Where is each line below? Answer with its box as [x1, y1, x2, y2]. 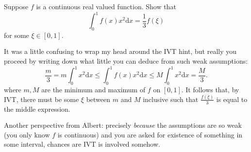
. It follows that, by [181, 84, 239, 94]
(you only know [4, 129, 50, 139]
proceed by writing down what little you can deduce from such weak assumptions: [4, 56, 248, 66]
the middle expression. [4, 103, 70, 114]
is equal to [216, 94, 248, 104]
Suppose [4, 1, 29, 11]
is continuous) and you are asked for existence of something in [57, 129, 243, 139]
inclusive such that [143, 94, 199, 104]
